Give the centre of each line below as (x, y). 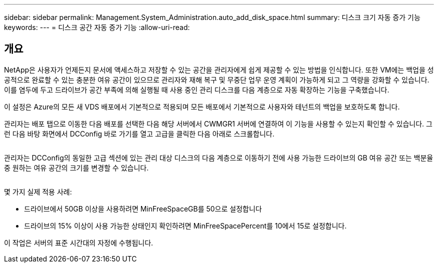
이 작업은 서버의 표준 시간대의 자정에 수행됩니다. (79, 242)
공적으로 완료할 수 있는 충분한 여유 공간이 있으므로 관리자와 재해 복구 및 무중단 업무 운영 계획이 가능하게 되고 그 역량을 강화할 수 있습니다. (217, 79)
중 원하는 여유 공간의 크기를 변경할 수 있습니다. (76, 167)
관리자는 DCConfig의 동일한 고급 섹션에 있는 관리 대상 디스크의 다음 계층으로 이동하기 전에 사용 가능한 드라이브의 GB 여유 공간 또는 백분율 (219, 157)
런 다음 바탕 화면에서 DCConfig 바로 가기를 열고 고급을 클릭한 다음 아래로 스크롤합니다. (139, 133)
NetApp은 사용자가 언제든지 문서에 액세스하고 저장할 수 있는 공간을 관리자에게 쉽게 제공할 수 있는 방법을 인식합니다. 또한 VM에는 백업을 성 (219, 69)
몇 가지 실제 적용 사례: (38, 191)
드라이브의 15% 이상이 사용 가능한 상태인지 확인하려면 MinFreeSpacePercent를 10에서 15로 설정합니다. (185, 225)
